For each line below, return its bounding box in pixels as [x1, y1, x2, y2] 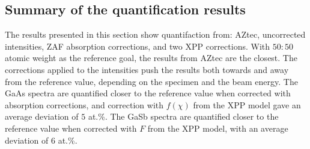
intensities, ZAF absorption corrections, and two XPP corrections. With [5, 39, 270, 52]
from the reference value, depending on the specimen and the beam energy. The [5, 75, 298, 87]
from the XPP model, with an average [147, 121, 288, 134]
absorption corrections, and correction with [5, 98, 164, 111]
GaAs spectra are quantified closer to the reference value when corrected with [5, 87, 291, 99]
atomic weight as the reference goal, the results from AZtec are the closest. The [5, 51, 297, 64]
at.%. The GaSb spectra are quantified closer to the [88, 110, 279, 123]
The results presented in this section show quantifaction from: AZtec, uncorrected [5, 28, 306, 41]
